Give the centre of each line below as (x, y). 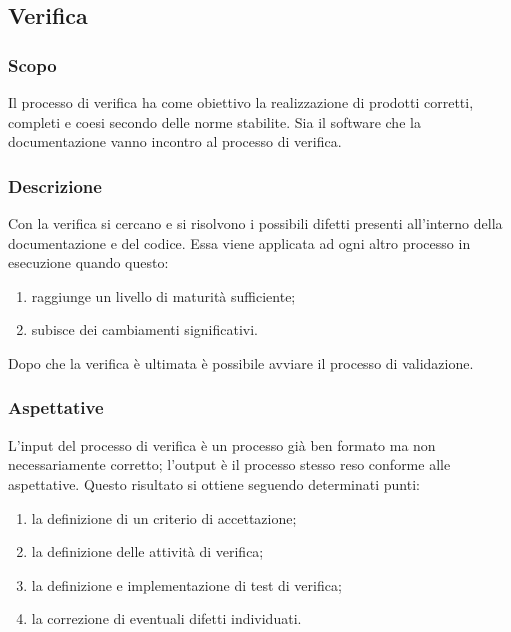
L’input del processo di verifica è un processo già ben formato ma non (222, 444)
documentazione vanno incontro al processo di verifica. (175, 141)
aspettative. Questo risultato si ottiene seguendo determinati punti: (214, 483)
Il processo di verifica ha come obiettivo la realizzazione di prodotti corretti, (241, 102)
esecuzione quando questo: (88, 262)
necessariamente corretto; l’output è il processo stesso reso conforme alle (229, 464)
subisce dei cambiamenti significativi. (144, 329)
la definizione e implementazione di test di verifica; (186, 584)
